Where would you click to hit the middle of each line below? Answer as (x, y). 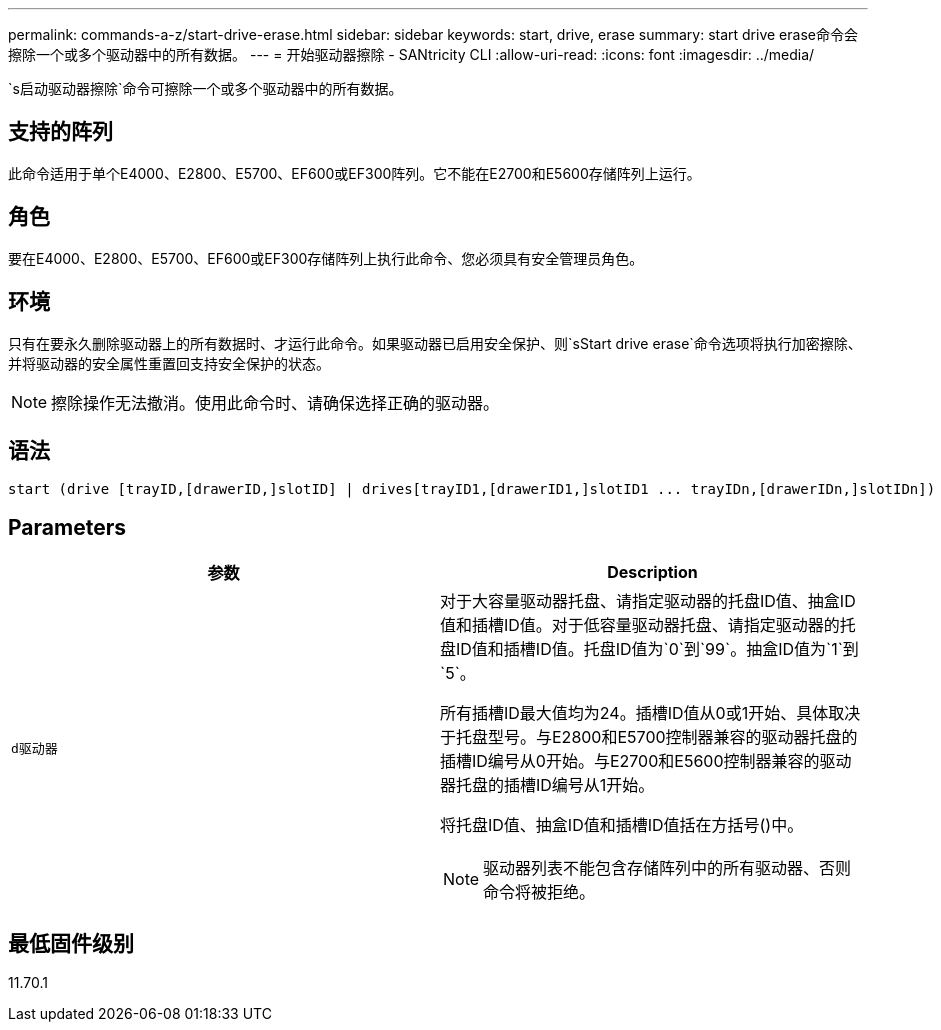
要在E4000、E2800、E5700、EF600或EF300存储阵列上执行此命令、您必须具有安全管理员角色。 (326, 258)
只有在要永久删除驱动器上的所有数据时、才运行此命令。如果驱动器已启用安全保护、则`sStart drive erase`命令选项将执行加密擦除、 (435, 343)
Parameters (67, 527)
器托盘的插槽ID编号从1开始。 (547, 785)
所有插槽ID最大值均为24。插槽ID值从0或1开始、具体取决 (650, 713)
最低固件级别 (71, 943)
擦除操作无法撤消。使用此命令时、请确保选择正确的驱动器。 (275, 402)
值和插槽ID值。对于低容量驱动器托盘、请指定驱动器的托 (648, 625)
